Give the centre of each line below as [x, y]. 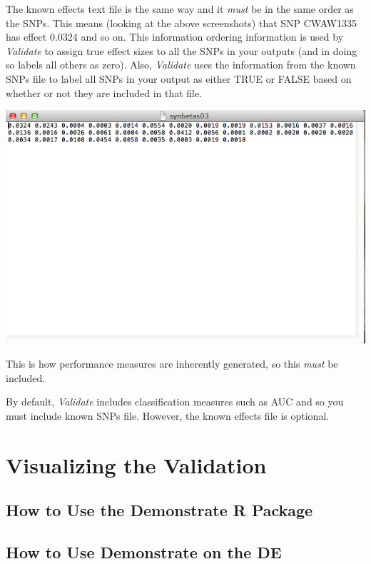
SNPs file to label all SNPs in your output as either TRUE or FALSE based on [179, 78]
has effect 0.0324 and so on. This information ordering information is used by [175, 37]
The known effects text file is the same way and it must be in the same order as [180, 9]
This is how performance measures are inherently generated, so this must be [172, 364]
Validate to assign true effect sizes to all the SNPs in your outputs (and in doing [182, 50]
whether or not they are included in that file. [104, 92]
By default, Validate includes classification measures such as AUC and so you [175, 402]
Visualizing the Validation [136, 464]
